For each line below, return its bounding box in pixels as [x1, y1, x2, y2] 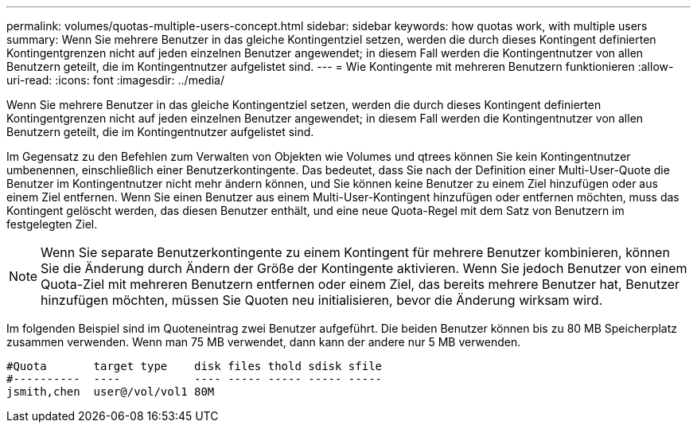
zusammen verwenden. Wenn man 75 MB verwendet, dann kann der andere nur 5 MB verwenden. [6, 335, 521, 349]
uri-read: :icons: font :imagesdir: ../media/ [6, 73, 224, 87]
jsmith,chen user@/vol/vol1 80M [6, 385, 215, 398]
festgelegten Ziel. [6, 217, 98, 231]
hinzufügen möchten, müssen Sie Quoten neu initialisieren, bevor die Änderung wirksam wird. [41, 292, 603, 308]
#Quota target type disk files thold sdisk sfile [6, 360, 383, 372]
